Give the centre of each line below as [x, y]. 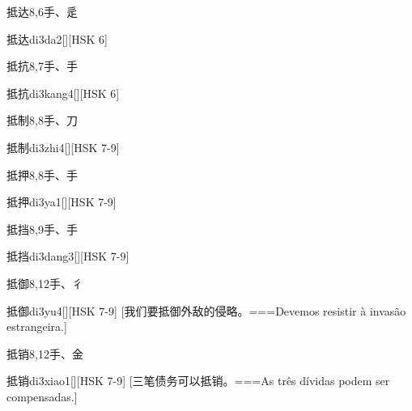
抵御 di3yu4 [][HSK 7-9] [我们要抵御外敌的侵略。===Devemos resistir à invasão [206, 310]
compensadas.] [42, 396]
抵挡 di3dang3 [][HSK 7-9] [68, 256]
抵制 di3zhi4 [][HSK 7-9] [63, 147]
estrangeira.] [37, 326]
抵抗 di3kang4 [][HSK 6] [63, 93]
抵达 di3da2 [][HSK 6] [57, 38]
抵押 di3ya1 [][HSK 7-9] [62, 202]
